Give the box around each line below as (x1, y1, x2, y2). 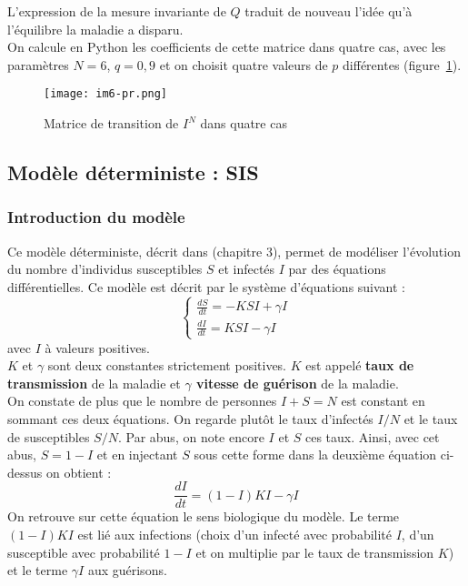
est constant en (341, 391, 425, 410)
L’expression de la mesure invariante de (7, 2, 226, 20)
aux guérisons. (87, 561, 167, 580)
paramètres (7, 55, 69, 74)
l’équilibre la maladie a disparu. (7, 19, 184, 38)
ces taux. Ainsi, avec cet (305, 427, 440, 446)
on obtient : (45, 462, 112, 481)
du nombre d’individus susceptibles (7, 259, 203, 278)
